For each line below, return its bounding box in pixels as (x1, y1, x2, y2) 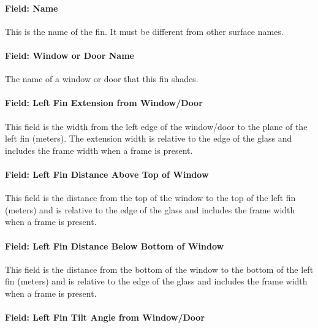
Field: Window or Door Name (5, 48, 134, 61)
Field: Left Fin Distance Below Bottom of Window (5, 239, 224, 252)
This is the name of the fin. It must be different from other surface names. (5, 25, 284, 37)
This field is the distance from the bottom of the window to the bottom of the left (5, 262, 314, 275)
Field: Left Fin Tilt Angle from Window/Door (5, 311, 205, 324)
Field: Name (5, 1, 58, 14)
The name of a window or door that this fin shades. (5, 72, 199, 85)
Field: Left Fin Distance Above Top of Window (5, 167, 209, 180)
